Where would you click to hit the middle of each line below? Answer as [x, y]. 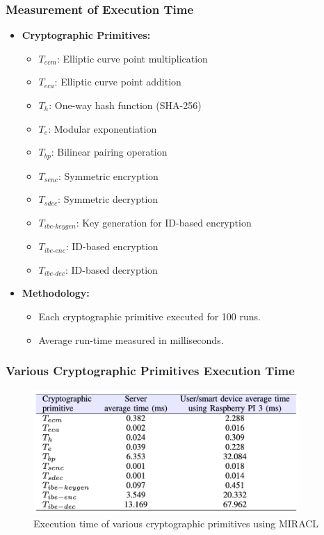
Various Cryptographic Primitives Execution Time [150, 371]
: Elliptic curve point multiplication [132, 58]
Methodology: [56, 293]
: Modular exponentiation [103, 128]
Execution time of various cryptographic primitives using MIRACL [176, 523]
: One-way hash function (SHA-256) [125, 105]
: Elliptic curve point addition [118, 82]
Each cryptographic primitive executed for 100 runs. [149, 316]
